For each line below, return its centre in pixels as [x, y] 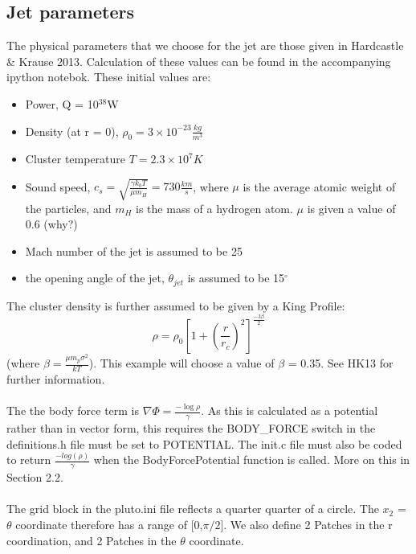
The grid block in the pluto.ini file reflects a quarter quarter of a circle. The [193, 509]
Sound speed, [58, 186]
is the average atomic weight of [319, 186]
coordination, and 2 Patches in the [92, 540]
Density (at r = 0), [72, 131]
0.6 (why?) [51, 224]
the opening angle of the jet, [95, 278]
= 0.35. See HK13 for [341, 363]
